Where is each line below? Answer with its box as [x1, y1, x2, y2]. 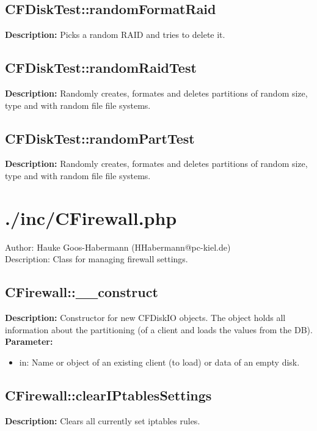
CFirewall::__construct [5, 282, 158, 301]
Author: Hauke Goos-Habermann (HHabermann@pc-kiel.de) [5, 240, 231, 253]
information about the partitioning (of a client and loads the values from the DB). [5, 323, 313, 336]
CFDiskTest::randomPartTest [5, 128, 195, 147]
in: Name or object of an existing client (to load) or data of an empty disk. [19, 355, 300, 368]
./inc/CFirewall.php [5, 205, 177, 230]
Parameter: [5, 335, 53, 348]
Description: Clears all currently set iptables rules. [5, 414, 200, 427]
